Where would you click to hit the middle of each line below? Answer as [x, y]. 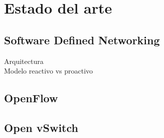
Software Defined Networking [82, 40]
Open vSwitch [41, 127]
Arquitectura [24, 61]
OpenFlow [31, 98]
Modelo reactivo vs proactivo [49, 71]
